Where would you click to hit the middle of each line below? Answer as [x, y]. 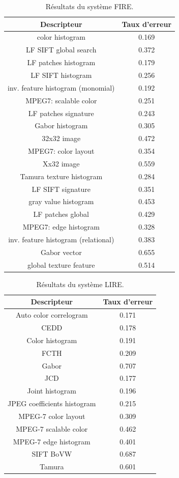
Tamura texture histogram [61, 176]
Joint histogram [52, 391]
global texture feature [61, 264]
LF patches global [61, 214]
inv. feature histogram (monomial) [61, 87]
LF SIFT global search [61, 50]
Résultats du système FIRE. [89, 6]
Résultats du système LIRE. [80, 284]
